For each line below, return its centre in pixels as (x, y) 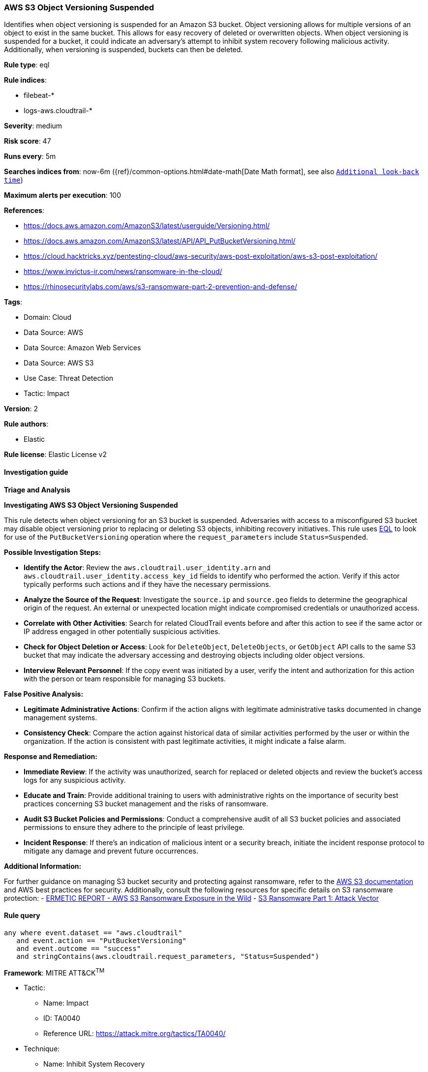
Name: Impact (66, 1003)
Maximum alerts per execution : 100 (63, 195)
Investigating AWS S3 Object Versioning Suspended (91, 505)
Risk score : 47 (28, 141)
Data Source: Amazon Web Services (82, 348)
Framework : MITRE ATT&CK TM (54, 972)
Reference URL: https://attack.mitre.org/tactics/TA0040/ (135, 1034)
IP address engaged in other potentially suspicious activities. (122, 631)
